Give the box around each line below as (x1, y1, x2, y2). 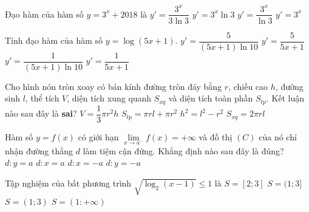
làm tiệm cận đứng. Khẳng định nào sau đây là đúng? (83, 144, 284, 157)
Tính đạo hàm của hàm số (5, 34, 103, 47)
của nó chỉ (259, 130, 297, 143)
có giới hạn (78, 130, 119, 143)
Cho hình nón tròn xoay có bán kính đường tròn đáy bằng (5, 80, 222, 92)
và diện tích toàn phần (168, 92, 253, 104)
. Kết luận (266, 92, 305, 104)
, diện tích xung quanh (67, 92, 152, 104)
